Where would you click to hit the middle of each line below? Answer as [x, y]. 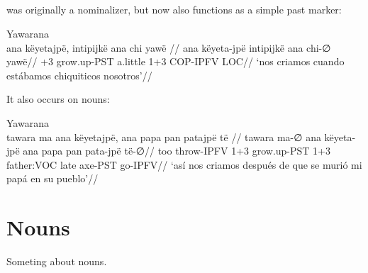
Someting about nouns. [57, 261]
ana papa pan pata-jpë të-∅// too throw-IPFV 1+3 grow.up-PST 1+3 [177, 151]
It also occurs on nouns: [58, 99]
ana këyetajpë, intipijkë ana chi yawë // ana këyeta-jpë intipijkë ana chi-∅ [169, 47]
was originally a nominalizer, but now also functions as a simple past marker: [174, 10]
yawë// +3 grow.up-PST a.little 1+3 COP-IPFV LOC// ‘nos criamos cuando [175, 61]
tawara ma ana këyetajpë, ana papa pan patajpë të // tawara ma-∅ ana [164, 136]
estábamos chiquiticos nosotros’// [79, 75]
